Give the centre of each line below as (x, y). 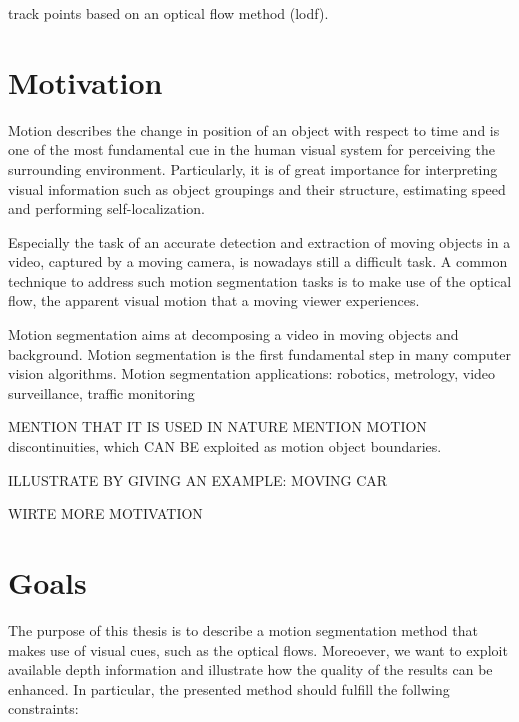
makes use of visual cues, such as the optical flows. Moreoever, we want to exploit (258, 649)
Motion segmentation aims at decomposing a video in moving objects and (233, 334)
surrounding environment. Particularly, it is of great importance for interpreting (253, 168)
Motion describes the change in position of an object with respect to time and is (254, 129)
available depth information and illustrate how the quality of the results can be (250, 669)
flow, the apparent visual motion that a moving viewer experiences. (214, 300)
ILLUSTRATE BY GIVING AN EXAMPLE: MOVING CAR (198, 479)
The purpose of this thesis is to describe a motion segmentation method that (243, 629)
